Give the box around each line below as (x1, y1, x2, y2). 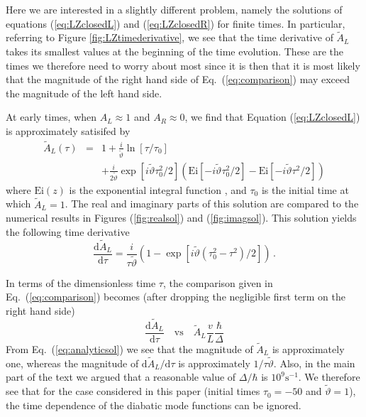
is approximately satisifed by (6, 123, 131, 138)
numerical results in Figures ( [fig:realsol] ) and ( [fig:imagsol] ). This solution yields (6, 210, 357, 225)
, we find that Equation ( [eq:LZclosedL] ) (184, 109, 360, 124)
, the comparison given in (162, 275, 273, 290)
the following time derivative (6, 224, 130, 239)
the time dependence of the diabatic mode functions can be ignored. (6, 397, 301, 412)
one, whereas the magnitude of (6, 355, 139, 370)
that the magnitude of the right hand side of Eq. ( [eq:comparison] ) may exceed (6, 72, 350, 87)
